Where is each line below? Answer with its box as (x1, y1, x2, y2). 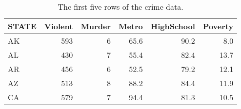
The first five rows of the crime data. (58, 1, 183, 12)
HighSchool (150, 20, 195, 32)
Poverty (202, 20, 234, 32)
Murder (80, 20, 111, 32)
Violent (44, 20, 73, 32)
